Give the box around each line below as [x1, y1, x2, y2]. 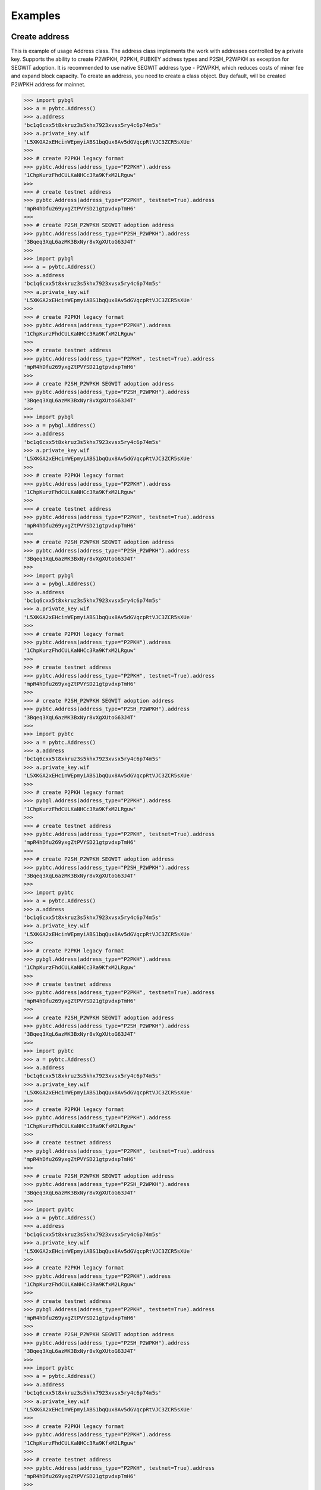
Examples [11, 9, 61, 22]
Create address [11, 32, 70, 42]
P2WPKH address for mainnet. [11, 80, 86, 88]
